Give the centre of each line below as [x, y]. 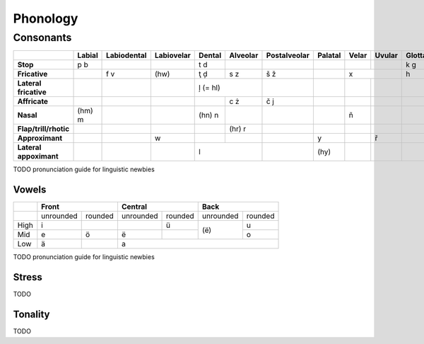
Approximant [40, 138]
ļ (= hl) [210, 88]
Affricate [33, 101]
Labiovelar [172, 55]
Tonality [31, 315]
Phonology [46, 18]
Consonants [42, 38]
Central [134, 207]
